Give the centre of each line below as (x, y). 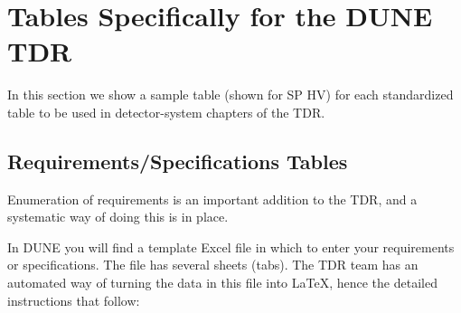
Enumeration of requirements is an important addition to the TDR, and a (212, 199)
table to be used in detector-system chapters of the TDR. (166, 112)
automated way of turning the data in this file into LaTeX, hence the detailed (222, 283)
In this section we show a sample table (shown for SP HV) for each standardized (230, 95)
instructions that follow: (74, 300)
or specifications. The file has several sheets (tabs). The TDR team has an (213, 265)
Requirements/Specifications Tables (178, 161)
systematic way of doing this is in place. (118, 217)
